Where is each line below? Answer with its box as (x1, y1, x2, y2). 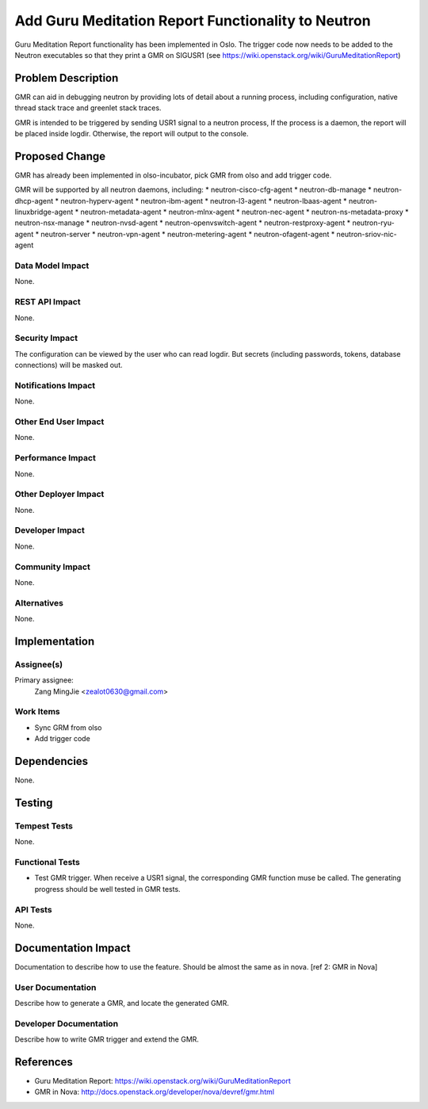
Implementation (14, 634, 95, 648)
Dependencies (14, 754, 89, 768)
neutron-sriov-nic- (336, 229, 397, 239)
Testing (14, 796, 53, 809)
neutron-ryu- (352, 218, 396, 228)
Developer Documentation (14, 1018, 119, 1029)
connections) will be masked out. (14, 361, 123, 370)
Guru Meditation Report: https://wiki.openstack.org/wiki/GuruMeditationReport (34, 1076, 291, 1085)
